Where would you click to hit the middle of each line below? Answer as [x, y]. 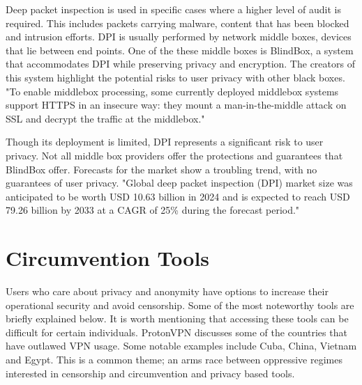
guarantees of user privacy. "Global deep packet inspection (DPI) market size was [179, 183]
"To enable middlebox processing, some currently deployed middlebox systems [172, 91]
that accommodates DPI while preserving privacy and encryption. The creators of [180, 64]
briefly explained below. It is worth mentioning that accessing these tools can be [177, 319]
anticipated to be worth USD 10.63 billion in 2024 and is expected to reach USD [178, 196]
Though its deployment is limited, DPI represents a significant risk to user [165, 142]
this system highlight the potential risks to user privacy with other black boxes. [175, 77]
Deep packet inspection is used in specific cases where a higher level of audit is [174, 9]
